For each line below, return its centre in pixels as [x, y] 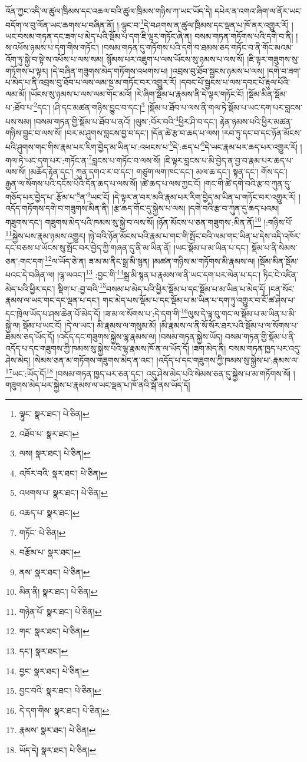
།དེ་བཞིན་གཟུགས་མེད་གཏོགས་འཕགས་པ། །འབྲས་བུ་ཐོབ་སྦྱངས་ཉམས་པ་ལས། [158, 70]
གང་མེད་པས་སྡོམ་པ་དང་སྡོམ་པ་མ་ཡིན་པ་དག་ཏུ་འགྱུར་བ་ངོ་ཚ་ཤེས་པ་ [199, 299]
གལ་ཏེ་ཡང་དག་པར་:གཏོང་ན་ [47, 160]
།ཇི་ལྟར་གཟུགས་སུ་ [273, 59]
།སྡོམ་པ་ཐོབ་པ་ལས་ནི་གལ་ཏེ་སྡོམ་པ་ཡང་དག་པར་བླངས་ [225, 107]
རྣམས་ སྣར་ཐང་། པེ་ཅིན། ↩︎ [57, 730]
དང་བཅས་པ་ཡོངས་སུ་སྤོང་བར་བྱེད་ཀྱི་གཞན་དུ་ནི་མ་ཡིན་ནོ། [88, 247]
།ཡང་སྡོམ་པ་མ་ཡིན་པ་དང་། [211, 247]
